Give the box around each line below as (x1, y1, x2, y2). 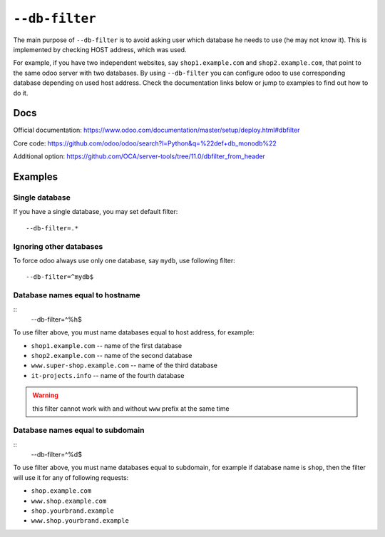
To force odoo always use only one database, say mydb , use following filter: (13, 256, 235, 265)
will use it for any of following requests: (13, 473, 129, 481)
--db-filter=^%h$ (31, 314, 82, 324)
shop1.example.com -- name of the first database (31, 341, 182, 349)
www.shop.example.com (31, 496, 107, 505)
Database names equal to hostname (13, 290, 140, 300)
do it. (13, 88, 29, 97)
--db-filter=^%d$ (31, 450, 82, 459)
